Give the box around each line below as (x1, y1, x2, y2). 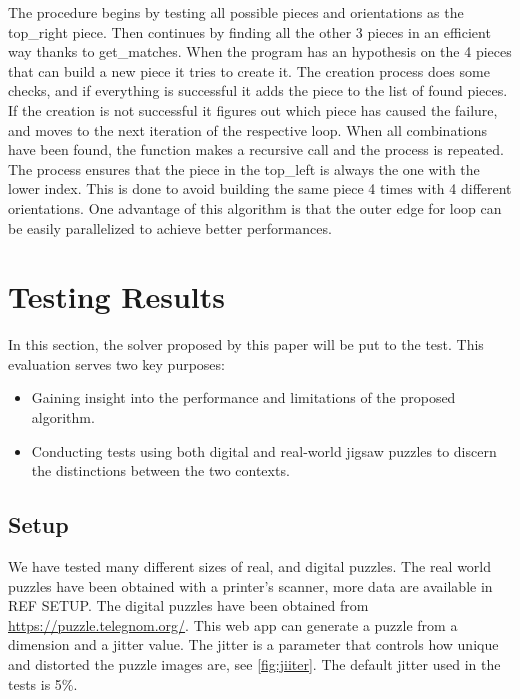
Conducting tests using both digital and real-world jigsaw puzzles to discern (31, 440, 497, 461)
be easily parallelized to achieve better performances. (8, 217, 332, 238)
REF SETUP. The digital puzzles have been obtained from (8, 595, 369, 616)
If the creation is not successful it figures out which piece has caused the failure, (8, 99, 498, 120)
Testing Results (8, 276, 226, 317)
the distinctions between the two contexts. (31, 460, 290, 481)
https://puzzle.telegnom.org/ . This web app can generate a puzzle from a (8, 614, 458, 635)
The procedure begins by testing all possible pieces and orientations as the (8, 2, 464, 22)
